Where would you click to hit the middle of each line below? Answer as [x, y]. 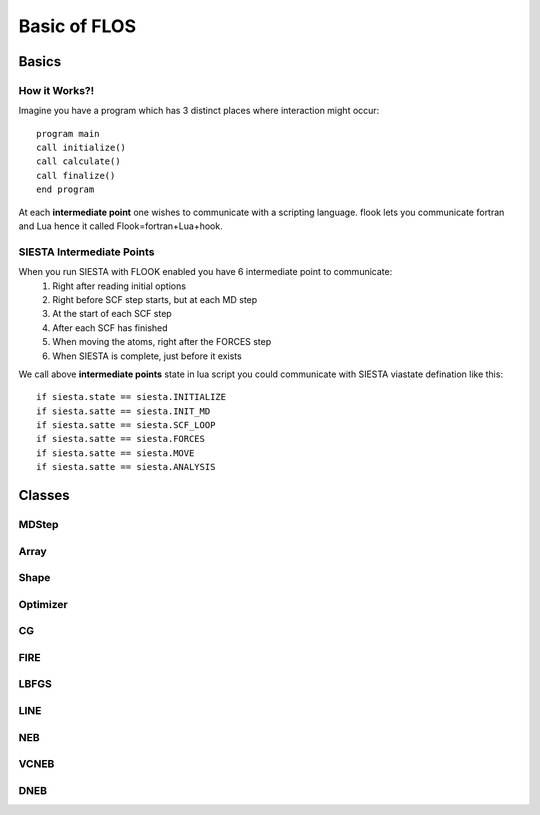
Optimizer [43, 604]
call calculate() [78, 161]
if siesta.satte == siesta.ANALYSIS [126, 467]
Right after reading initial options [119, 286]
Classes [44, 495]
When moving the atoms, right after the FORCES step [162, 342]
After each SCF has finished [110, 327]
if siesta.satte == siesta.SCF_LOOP [126, 425]
